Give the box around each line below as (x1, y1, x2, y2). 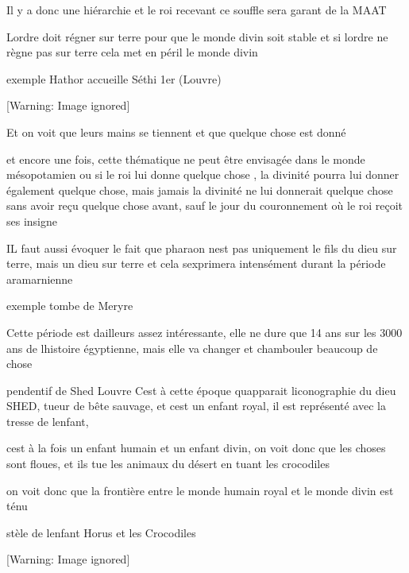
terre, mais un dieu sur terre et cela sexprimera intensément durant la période (6, 255, 386, 272)
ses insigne (6, 212, 57, 229)
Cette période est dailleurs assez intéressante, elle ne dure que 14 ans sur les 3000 (6, 323, 403, 340)
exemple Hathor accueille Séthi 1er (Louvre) (6, 70, 222, 87)
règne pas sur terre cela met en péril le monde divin (6, 44, 258, 60)
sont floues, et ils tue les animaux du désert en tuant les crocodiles (6, 455, 330, 472)
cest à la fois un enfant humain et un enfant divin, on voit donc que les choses (6, 439, 386, 456)
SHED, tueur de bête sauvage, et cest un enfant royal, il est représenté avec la (6, 397, 386, 414)
